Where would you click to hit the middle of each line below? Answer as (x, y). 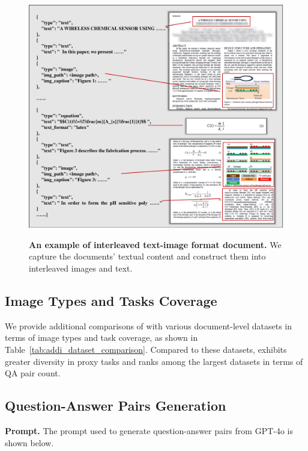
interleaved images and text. (81, 268)
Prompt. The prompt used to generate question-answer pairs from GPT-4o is (149, 430)
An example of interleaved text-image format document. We (155, 244)
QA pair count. (33, 373)
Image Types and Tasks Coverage (111, 300)
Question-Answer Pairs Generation (116, 406)
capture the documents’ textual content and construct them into (147, 256)
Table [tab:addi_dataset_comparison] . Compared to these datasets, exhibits (146, 349)
